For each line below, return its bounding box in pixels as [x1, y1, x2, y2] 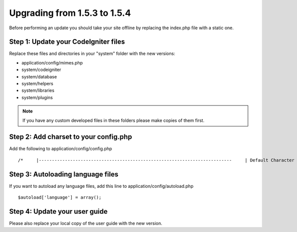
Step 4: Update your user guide [9, 207, 108, 216]
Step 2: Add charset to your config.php [9, 133, 132, 141]
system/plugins [21, 94, 53, 100]
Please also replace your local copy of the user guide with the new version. [9, 221, 163, 227]
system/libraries [21, 87, 54, 94]
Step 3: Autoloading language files [9, 170, 119, 178]
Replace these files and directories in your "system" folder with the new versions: [9, 51, 175, 57]
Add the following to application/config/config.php [9, 146, 112, 152]
